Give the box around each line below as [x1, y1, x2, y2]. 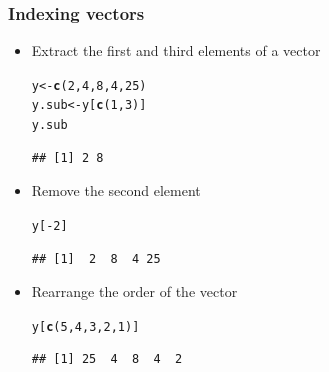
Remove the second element [31, 180, 201, 201]
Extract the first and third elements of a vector [31, 40, 321, 61]
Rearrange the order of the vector [31, 281, 238, 302]
